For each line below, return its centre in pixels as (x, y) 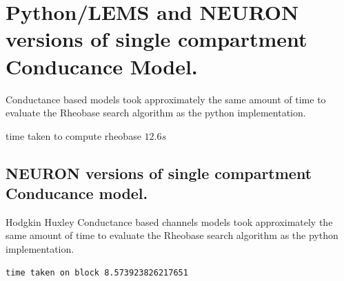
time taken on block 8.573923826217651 (97, 272)
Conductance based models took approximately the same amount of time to (166, 99)
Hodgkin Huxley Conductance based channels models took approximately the (169, 221)
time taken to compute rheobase (73, 135)
